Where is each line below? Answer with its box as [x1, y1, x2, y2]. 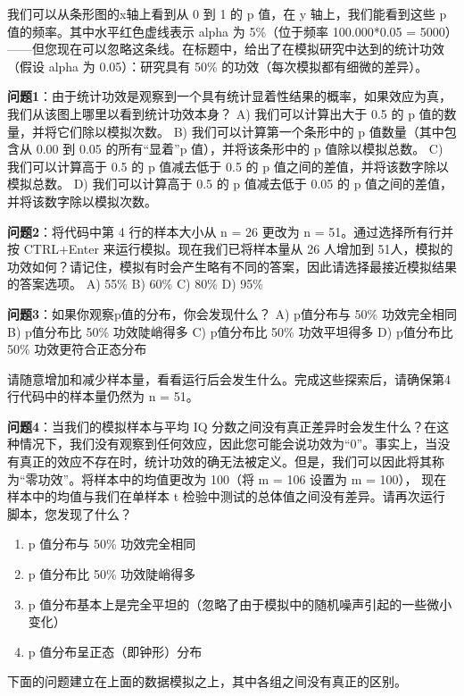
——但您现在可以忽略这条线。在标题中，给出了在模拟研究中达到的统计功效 [7, 39, 444, 58]
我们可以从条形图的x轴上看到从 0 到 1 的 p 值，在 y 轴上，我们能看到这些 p [7, 4, 447, 22]
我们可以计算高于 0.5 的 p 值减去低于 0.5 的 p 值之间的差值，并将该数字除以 [7, 156, 449, 175]
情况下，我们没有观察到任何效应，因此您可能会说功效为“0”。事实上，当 [19, 434, 438, 453]
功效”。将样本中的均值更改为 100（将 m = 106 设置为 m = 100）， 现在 [37, 469, 447, 488]
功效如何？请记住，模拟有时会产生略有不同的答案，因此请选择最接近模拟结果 [7, 256, 457, 275]
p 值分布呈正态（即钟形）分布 [28, 641, 203, 660]
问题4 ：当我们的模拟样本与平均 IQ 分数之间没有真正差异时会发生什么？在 [7, 416, 437, 435]
